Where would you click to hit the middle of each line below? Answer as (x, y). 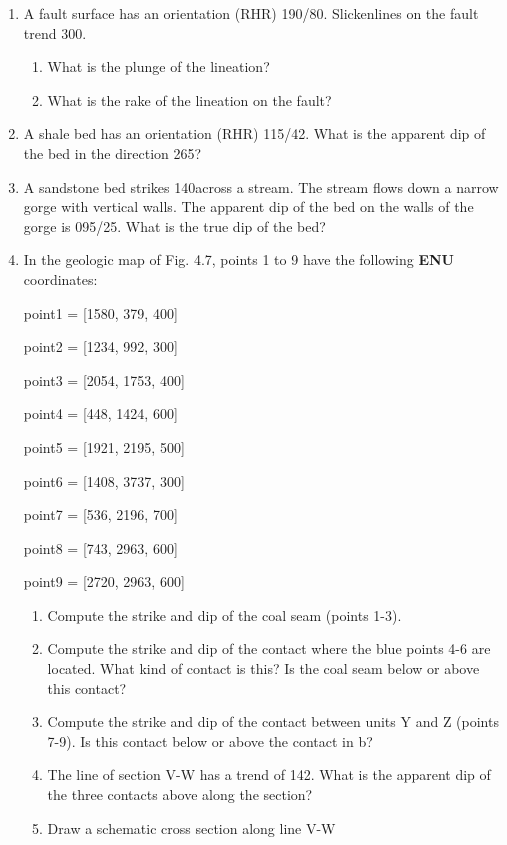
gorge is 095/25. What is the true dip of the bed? (174, 225)
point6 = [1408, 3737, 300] (104, 480)
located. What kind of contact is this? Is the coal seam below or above (263, 668)
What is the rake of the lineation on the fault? (189, 99)
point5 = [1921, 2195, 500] (104, 446)
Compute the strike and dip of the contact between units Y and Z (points (273, 721)
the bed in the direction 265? (112, 152)
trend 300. (55, 32)
